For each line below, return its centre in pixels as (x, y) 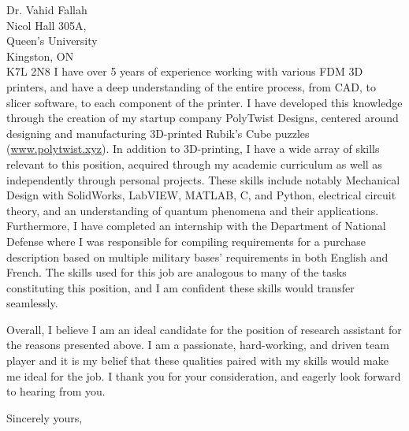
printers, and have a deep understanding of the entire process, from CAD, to (191, 86)
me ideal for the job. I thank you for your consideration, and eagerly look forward (204, 375)
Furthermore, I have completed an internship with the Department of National (196, 226)
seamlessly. (32, 303)
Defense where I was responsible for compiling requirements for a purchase (186, 241)
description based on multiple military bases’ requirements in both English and (197, 256)
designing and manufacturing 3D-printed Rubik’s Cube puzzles (158, 133)
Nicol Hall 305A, (46, 25)
